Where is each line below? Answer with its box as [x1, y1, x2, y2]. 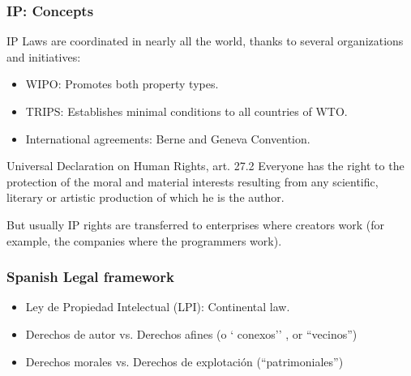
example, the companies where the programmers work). [6, 232, 282, 249]
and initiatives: [6, 48, 81, 65]
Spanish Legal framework [6, 267, 174, 287]
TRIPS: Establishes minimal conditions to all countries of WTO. [25, 103, 348, 119]
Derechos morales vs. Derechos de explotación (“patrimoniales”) [25, 352, 344, 370]
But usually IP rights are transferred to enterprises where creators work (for [6, 216, 385, 233]
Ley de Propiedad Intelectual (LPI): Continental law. [25, 298, 290, 315]
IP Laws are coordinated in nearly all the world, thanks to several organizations [6, 32, 404, 49]
